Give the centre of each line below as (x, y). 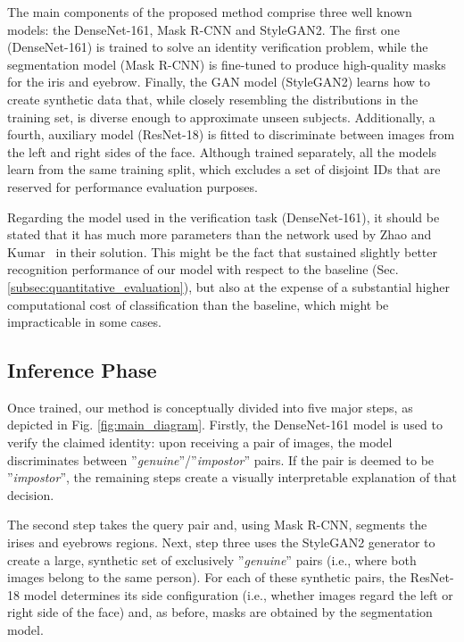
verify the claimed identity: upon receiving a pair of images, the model (200, 442)
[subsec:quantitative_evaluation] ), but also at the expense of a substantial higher (228, 286)
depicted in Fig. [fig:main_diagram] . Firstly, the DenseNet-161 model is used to (225, 425)
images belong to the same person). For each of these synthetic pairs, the (207, 577)
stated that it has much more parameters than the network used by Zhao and (220, 234)
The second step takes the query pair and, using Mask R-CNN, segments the (217, 525)
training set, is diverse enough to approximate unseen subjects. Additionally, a (221, 117)
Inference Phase (82, 370)
